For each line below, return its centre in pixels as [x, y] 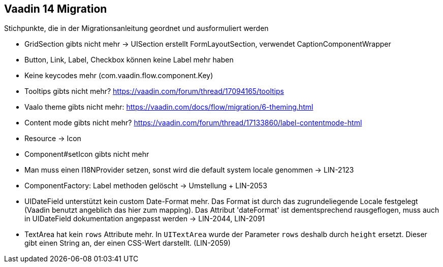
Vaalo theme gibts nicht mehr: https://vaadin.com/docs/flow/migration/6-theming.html [169, 107]
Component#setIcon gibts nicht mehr [87, 154]
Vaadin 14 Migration [56, 9]
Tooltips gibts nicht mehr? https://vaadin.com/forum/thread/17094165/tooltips [154, 91]
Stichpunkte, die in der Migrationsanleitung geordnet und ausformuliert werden [136, 28]
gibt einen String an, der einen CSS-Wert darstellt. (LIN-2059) [128, 243]
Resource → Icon [53, 139]
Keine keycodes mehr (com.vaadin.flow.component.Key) [119, 76]
